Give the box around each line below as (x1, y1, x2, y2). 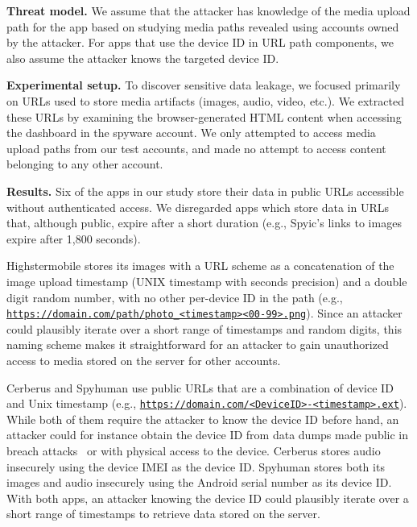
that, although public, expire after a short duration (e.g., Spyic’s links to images (6, 214, 402, 231)
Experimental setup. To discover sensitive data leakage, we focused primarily (6, 77, 401, 93)
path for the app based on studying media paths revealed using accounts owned (6, 18, 399, 35)
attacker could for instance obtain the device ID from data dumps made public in (6, 426, 409, 443)
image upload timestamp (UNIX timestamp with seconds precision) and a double (6, 272, 407, 289)
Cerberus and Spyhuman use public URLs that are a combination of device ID (6, 379, 394, 396)
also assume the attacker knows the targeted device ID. (6, 49, 279, 66)
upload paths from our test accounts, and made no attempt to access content (6, 139, 386, 156)
